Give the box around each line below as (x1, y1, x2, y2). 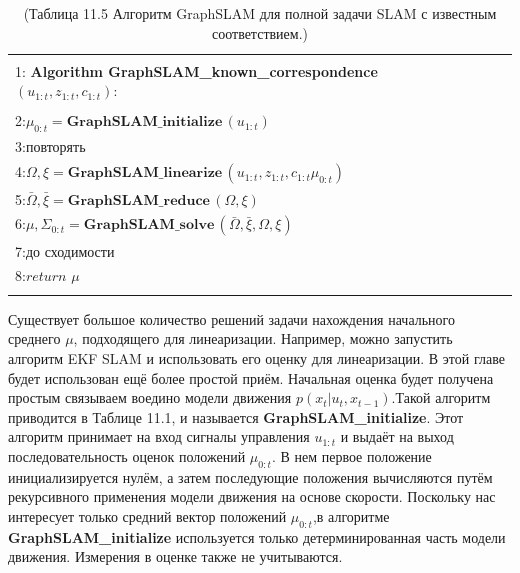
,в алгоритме (312, 505, 390, 526)
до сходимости (25, 245, 115, 260)
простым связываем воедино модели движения (8, 387, 292, 408)
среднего (8, 328, 61, 349)
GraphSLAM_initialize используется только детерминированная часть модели (8, 526, 506, 547)
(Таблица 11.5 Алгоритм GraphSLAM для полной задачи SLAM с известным (23, 3, 497, 23)
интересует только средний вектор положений (8, 505, 287, 526)
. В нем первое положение (271, 445, 432, 466)
